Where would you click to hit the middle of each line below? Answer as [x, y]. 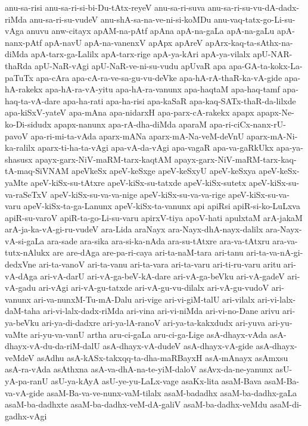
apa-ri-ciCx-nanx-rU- [248, 124]
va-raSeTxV [26, 194]
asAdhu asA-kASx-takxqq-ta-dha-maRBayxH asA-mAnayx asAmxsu [163, 357]
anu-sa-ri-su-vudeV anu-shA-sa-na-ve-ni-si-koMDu [120, 19]
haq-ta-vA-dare [32, 100]
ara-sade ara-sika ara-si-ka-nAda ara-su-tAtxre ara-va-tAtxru [158, 240]
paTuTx [19, 77]
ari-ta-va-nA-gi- [275, 252]
